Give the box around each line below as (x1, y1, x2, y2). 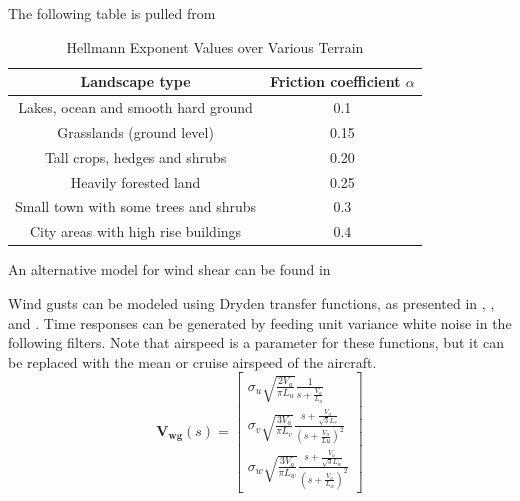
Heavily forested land (70, 171, 201, 192)
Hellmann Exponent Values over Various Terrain (66, 36, 364, 57)
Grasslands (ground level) (57, 121, 214, 142)
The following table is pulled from (8, 3, 216, 23)
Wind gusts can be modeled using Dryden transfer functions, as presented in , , (8, 292, 495, 313)
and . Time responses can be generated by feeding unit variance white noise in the (8, 312, 512, 333)
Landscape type (80, 71, 191, 92)
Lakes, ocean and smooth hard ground (18, 97, 253, 118)
